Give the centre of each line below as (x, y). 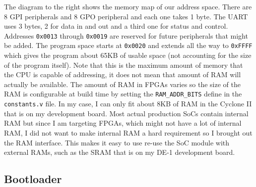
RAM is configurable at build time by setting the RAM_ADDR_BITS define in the (123, 94)
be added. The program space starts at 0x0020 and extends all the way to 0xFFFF (128, 45)
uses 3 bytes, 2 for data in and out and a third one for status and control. (116, 26)
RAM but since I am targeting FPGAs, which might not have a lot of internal (123, 123)
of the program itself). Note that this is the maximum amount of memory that (124, 65)
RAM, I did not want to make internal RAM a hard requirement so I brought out (128, 132)
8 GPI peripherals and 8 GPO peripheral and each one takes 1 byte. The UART (126, 16)
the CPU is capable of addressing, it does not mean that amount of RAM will (123, 74)
